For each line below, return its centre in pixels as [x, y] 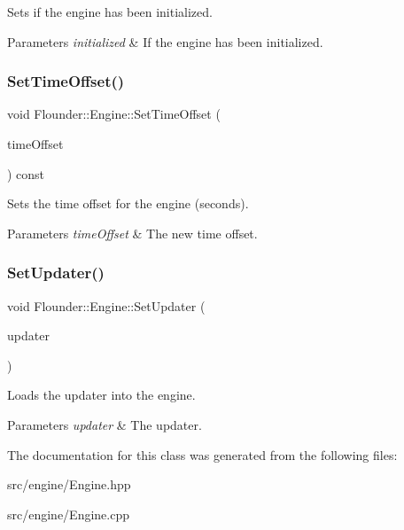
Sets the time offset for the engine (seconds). [128, 203]
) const [26, 173]
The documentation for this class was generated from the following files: [202, 454]
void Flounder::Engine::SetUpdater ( [106, 305]
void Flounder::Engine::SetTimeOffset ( [114, 114]
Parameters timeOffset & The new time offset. [132, 233]
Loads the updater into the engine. [101, 395]
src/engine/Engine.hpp [69, 484]
